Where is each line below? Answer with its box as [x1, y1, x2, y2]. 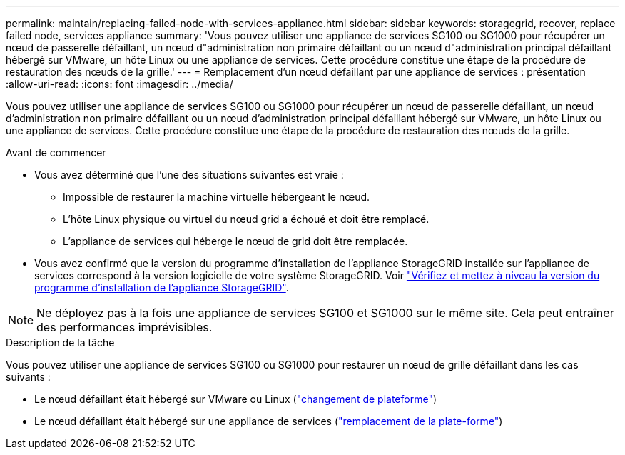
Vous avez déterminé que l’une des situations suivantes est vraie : [34, 169, 344, 181]
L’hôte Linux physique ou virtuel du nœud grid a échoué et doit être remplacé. [63, 213, 430, 225]
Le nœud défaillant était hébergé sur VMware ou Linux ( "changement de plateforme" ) [34, 393, 437, 405]
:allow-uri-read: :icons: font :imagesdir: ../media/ [6, 78, 233, 90]
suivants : [6, 371, 51, 383]
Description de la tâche [6, 336, 115, 349]
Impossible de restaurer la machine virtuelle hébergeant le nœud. [63, 191, 370, 203]
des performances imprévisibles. [36, 320, 213, 334]
